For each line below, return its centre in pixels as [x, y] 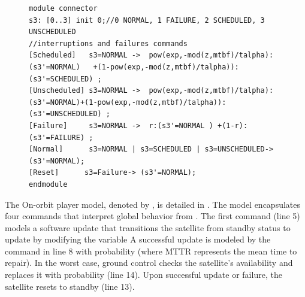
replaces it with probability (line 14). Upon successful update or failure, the [144, 275]
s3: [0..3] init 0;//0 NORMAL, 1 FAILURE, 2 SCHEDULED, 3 [147, 20]
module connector [63, 8]
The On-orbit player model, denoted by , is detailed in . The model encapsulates [153, 204]
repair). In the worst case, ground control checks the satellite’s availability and [149, 263]
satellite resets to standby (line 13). [70, 286]
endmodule [48, 184]
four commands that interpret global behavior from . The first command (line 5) [152, 216]
